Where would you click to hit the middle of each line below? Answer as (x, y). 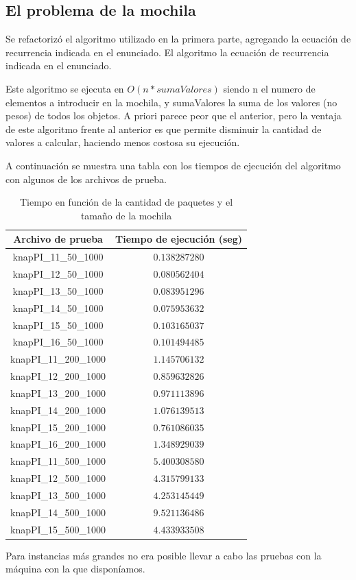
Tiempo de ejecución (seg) (179, 239)
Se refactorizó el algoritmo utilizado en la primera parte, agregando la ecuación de (178, 39)
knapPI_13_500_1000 (58, 495)
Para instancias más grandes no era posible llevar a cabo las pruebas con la (164, 555)
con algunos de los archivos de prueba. (86, 179)
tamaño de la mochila (126, 215)
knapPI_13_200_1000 (58, 392)
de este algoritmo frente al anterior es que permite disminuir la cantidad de (164, 129)
